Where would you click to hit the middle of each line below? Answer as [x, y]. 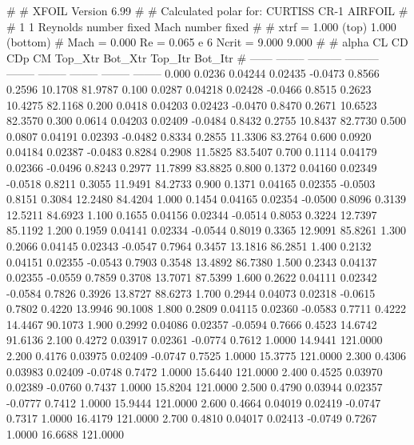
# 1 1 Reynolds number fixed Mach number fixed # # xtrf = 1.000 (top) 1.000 [201, 26]
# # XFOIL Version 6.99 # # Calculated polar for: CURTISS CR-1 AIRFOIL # [207, 10]
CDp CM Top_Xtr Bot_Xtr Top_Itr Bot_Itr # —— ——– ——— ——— [193, 57]
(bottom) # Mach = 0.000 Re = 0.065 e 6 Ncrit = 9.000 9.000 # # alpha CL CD [207, 42]
